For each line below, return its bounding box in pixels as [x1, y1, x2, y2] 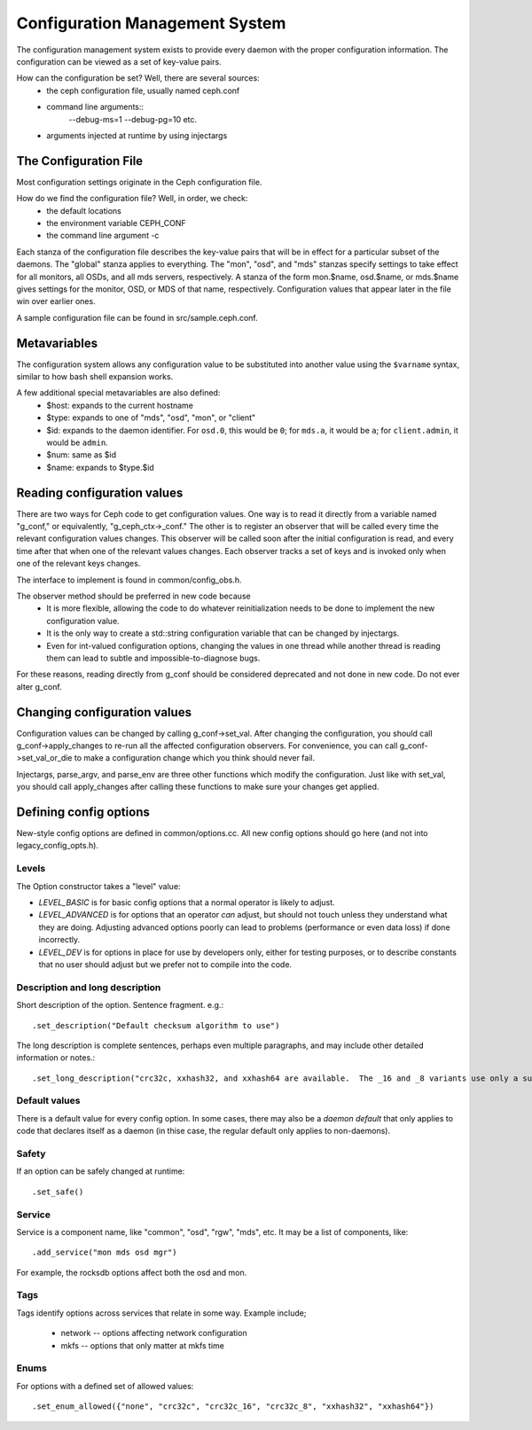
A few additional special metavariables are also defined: [16, 387, 221, 398]
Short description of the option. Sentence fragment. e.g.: [16, 1000, 224, 1011]
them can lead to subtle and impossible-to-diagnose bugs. [46, 652, 261, 663]
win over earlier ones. [16, 296, 97, 307]
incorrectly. [38, 934, 81, 945]
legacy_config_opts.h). [16, 840, 99, 851]
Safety [16, 1147, 46, 1160]
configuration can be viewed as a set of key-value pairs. [16, 56, 222, 66]
